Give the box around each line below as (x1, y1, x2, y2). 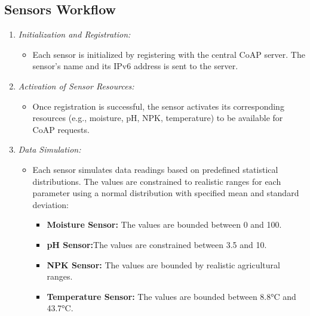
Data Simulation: (18, 143, 81, 156)
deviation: (32, 198, 69, 210)
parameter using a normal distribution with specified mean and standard (32, 187, 299, 199)
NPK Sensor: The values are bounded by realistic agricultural (47, 258, 280, 271)
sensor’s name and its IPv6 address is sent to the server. (32, 60, 238, 72)
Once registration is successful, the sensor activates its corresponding (32, 100, 284, 112)
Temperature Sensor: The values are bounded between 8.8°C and (47, 290, 296, 302)
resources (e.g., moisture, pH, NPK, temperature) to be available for (32, 111, 283, 124)
